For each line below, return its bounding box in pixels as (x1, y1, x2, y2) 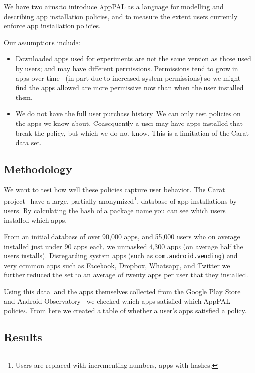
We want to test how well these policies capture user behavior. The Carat (4, 184, 225, 194)
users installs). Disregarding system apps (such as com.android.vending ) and (4, 250, 238, 261)
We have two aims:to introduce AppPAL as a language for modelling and (4, 1, 224, 11)
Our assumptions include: (4, 37, 80, 47)
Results (4, 329, 42, 345)
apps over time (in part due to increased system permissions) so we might (15, 73, 241, 83)
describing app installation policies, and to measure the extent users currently (4, 11, 238, 21)
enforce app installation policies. (4, 21, 101, 31)
